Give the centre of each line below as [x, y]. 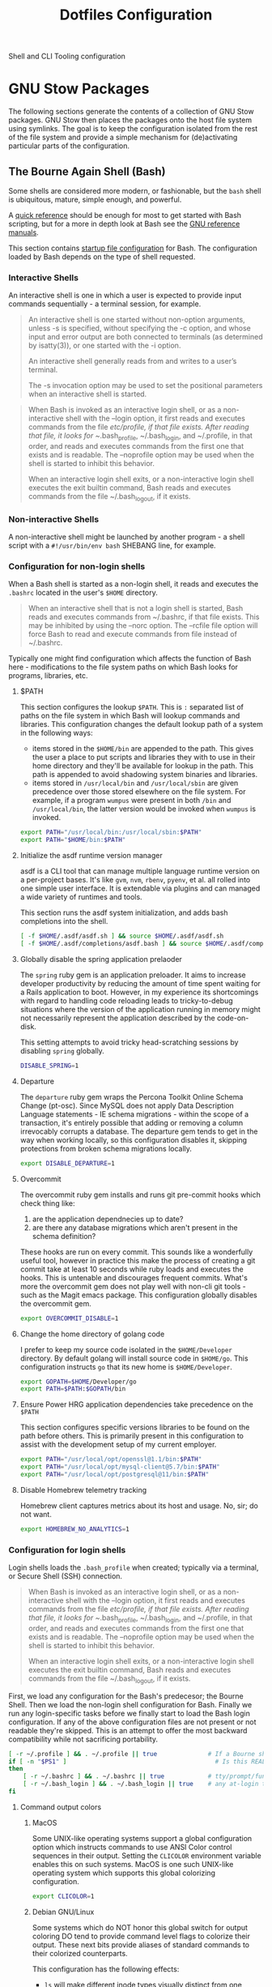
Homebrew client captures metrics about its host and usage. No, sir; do [139, 1506]
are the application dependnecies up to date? [108, 1219]
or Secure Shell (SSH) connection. [66, 1576]
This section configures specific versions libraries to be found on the [135, 1427]
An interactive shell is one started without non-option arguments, [136, 320]
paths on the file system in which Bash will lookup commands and [130, 716]
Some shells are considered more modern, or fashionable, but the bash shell [135, 190]
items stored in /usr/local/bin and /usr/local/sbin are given [135, 783]
